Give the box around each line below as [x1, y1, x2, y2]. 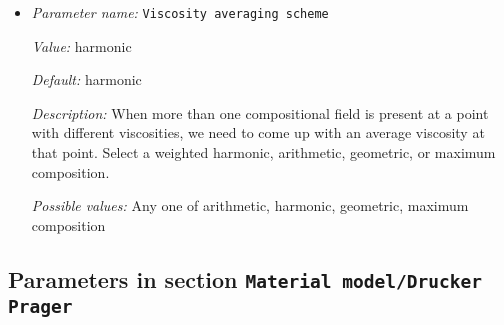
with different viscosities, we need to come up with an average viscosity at [31, 122, 485, 143]
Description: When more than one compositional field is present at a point [31, 102, 489, 123]
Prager [8, 295, 73, 317]
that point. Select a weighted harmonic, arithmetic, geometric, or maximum [31, 142, 496, 163]
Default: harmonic [31, 69, 142, 90]
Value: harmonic [31, 35, 132, 56]
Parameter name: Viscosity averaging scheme [31, 2, 329, 22]
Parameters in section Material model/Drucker [8, 263, 482, 294]
